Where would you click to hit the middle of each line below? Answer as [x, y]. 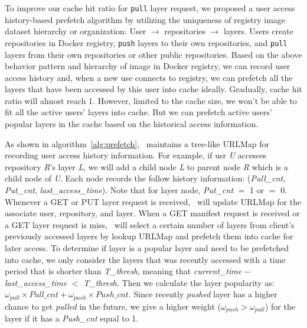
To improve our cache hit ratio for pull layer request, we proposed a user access [150, 8]
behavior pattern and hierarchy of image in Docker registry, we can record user [148, 66]
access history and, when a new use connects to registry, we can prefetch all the [149, 77]
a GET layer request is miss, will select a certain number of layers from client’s [150, 224]
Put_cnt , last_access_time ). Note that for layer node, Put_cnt [119, 190]
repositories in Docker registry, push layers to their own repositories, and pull [146, 42]
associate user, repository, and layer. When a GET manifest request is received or [152, 213]
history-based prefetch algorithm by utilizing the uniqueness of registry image [145, 19]
